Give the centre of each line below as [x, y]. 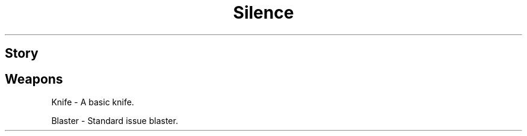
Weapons [34, 79]
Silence [263, 13]
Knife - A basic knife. [93, 102]
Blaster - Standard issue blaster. [115, 121]
